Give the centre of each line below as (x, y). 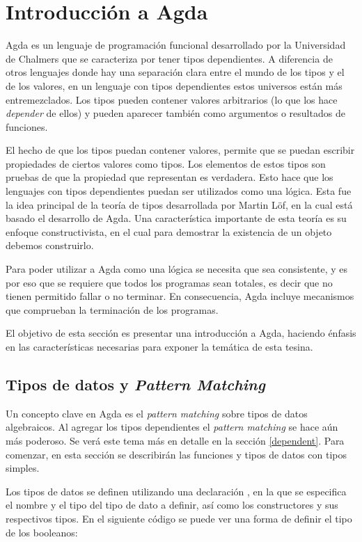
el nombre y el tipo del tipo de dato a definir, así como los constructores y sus (172, 505)
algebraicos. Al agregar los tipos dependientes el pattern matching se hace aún (172, 427)
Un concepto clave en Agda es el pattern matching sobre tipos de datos (157, 413)
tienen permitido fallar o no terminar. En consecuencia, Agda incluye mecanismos (180, 296)
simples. (23, 468)
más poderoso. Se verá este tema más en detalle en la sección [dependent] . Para (175, 440)
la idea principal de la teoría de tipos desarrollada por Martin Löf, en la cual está (179, 204)
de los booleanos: (42, 532)
